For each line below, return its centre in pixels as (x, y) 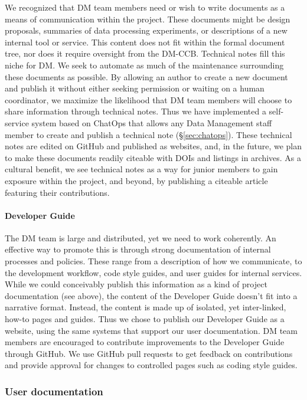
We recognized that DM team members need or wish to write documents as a (145, 7)
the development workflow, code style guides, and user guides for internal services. (153, 272)
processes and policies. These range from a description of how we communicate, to (153, 261)
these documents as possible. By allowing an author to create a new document (146, 76)
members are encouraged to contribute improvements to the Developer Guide (145, 342)
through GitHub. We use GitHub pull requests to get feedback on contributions (149, 353)
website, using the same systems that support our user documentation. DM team (151, 330)
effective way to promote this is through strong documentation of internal (138, 249)
